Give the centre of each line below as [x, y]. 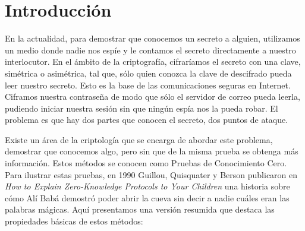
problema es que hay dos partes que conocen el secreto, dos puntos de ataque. [147, 120]
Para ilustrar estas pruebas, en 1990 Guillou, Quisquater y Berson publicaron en [151, 174]
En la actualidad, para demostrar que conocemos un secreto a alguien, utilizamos [152, 38]
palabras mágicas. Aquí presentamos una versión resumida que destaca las [140, 209]
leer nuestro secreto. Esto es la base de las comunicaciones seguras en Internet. [148, 85]
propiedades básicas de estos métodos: [74, 221]
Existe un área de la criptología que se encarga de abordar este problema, [139, 139]
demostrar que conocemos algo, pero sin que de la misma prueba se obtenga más [152, 151]
